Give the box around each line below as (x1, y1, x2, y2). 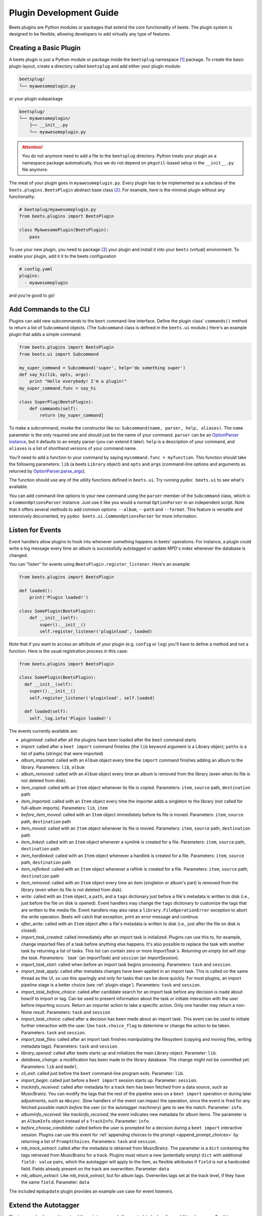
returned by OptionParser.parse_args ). (9, 468, 86, 474)
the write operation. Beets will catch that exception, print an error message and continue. (21, 914, 199, 920)
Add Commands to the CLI (9, 305, 90, 313)
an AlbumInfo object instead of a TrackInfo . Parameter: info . (21, 1118, 150, 1124)
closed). (21, 927, 38, 933)
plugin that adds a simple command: (9, 331, 82, 338)
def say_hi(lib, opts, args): (19, 372, 91, 377)
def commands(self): (29, 406, 79, 411)
